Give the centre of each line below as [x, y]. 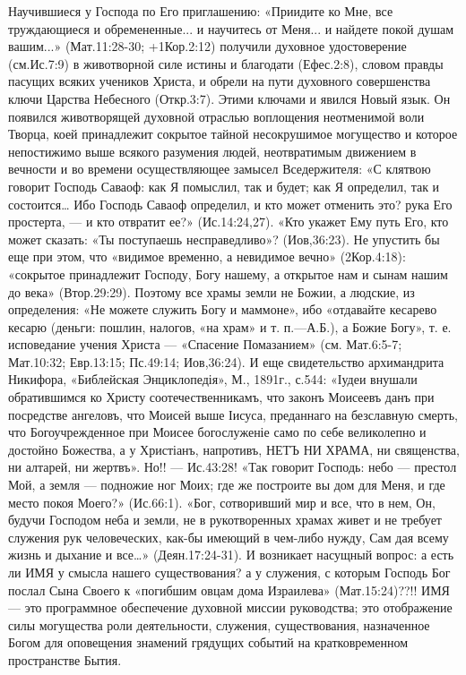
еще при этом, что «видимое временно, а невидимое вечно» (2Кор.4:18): [207, 256]
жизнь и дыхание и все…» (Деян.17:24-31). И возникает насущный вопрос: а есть [231, 555]
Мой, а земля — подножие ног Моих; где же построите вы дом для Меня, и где [227, 485]
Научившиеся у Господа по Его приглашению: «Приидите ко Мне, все [201, 11]
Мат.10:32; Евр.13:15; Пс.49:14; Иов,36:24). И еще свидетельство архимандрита [226, 361]
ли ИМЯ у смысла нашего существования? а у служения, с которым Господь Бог [229, 572]
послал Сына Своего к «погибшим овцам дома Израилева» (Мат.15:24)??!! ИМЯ [229, 590]
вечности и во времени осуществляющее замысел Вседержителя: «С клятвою [220, 169]
